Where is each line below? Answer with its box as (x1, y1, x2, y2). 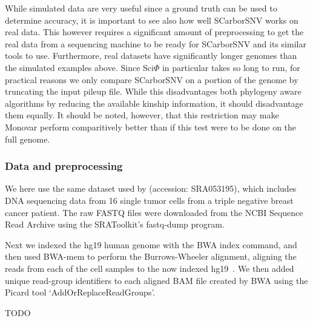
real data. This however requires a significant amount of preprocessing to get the (5, 25, 304, 38)
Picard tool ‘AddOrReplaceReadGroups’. (5, 286, 156, 299)
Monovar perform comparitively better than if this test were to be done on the (5, 120, 297, 133)
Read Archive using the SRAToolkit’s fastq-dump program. (5, 218, 225, 231)
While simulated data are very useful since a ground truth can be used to (5, 2, 277, 14)
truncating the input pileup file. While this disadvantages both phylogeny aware (5, 85, 301, 98)
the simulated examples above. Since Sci (5, 61, 154, 73)
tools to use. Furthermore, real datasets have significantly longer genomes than (5, 49, 297, 62)
